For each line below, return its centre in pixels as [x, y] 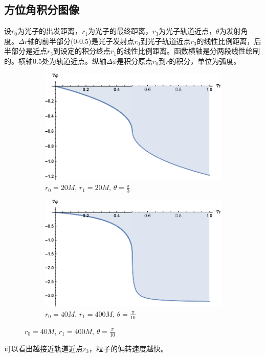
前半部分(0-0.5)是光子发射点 [88, 41]
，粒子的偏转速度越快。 [129, 348]
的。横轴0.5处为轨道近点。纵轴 [55, 61]
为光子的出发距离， [50, 31]
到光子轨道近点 [165, 41]
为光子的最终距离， [120, 31]
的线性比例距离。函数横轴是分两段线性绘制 [189, 51]
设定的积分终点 [86, 51]
